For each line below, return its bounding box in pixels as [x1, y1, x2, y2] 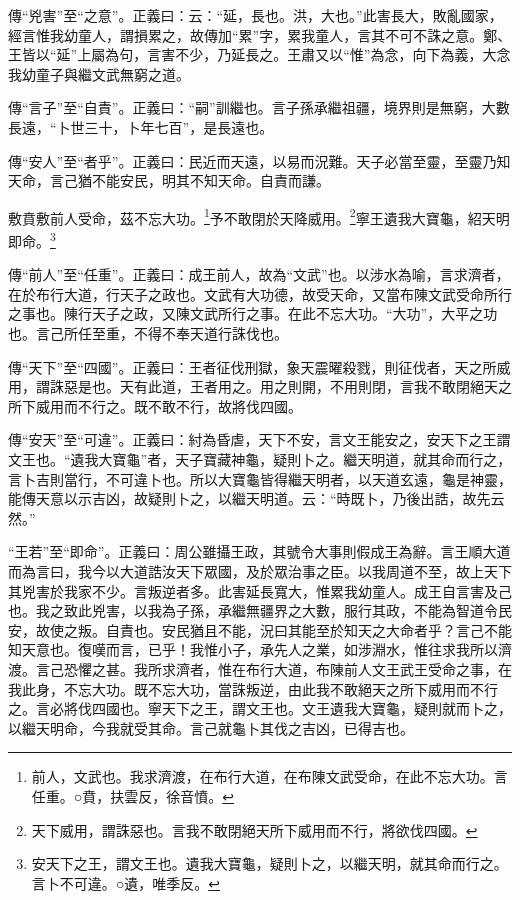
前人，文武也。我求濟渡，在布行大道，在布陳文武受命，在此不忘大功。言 [31, 766, 508, 787]
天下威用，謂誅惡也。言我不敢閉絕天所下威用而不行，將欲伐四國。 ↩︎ [31, 819, 478, 840]
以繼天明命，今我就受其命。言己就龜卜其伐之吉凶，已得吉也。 [8, 717, 414, 738]
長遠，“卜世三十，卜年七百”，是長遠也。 [8, 116, 274, 137]
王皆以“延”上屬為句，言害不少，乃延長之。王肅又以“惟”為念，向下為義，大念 [8, 44, 511, 65]
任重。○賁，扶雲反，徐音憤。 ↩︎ [31, 785, 234, 806]
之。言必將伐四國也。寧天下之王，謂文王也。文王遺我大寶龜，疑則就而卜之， [8, 698, 512, 719]
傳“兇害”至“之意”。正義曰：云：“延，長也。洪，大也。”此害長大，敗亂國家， [8, 5, 503, 25]
